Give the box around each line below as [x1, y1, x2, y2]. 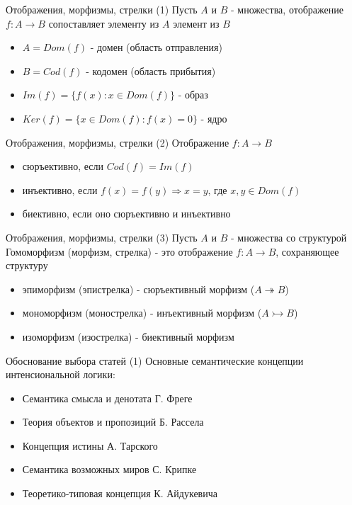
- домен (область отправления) [90, 40, 222, 55]
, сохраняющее [276, 244, 339, 259]
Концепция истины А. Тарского [22, 438, 158, 453]
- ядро [200, 110, 227, 125]
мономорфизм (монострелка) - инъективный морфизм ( [22, 305, 262, 320]
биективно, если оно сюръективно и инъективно [22, 206, 231, 221]
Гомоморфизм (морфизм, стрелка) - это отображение [6, 244, 233, 259]
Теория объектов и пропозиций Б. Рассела [22, 414, 204, 429]
